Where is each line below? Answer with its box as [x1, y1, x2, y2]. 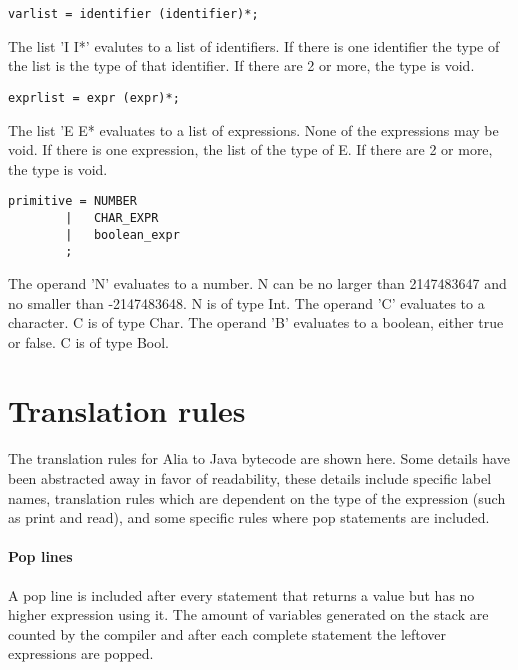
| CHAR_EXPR [65, 210, 159, 225]
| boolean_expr [65, 227, 180, 242]
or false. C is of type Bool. [8, 331, 169, 352]
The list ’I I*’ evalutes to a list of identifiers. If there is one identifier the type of [8, 35, 500, 56]
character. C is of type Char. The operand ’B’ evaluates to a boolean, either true [8, 312, 504, 333]
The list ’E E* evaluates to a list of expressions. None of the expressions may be [8, 119, 499, 140]
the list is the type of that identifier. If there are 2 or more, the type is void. [8, 55, 475, 76]
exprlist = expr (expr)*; [8, 90, 180, 105]
